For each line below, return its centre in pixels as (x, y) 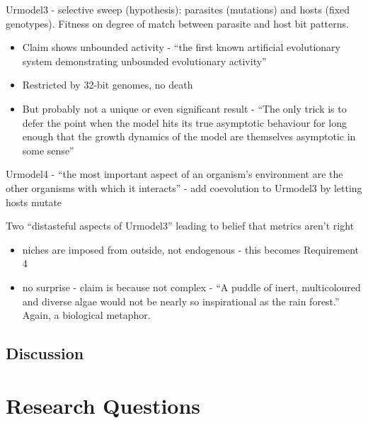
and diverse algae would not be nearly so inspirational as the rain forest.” (181, 301)
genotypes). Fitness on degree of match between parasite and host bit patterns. (177, 23)
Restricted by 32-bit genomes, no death (108, 85)
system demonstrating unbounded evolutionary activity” (144, 61)
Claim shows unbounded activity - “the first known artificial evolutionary (181, 47)
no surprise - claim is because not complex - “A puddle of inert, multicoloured (191, 287)
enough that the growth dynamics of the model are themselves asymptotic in (189, 136)
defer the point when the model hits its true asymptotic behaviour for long (184, 122)
